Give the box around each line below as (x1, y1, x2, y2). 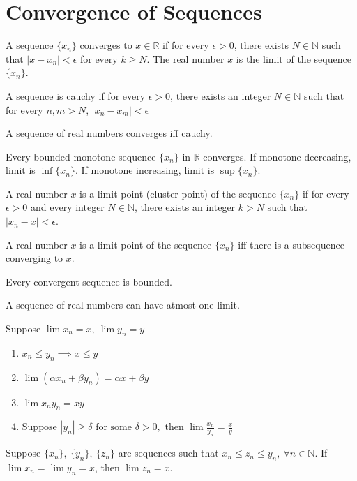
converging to (6, 251, 63, 265)
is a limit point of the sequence (79, 237, 212, 251)
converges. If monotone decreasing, (203, 149, 351, 163)
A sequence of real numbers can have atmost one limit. (6, 297, 240, 312)
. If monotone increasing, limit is (75, 163, 215, 177)
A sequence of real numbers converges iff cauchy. (6, 126, 213, 140)
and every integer (31, 200, 105, 214)
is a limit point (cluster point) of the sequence (79, 186, 276, 200)
